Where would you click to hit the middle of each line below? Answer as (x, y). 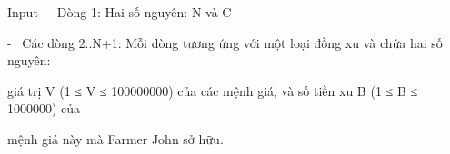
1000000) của (44, 108)
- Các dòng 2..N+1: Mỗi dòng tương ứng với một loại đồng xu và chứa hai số (225, 42)
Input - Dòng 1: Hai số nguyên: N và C (120, 12)
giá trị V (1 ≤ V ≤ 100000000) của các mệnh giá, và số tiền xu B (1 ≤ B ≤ (213, 90)
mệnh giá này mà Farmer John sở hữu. (115, 138)
